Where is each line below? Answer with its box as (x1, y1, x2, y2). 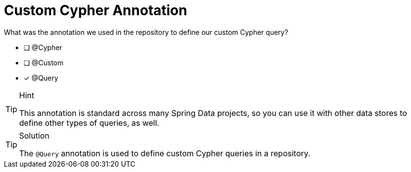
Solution (19, 130, 50, 141)
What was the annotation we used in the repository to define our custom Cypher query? (4, 28, 289, 36)
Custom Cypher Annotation (4, 2, 187, 19)
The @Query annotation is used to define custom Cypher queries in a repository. (19, 148, 311, 158)
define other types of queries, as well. (19, 117, 159, 128)
